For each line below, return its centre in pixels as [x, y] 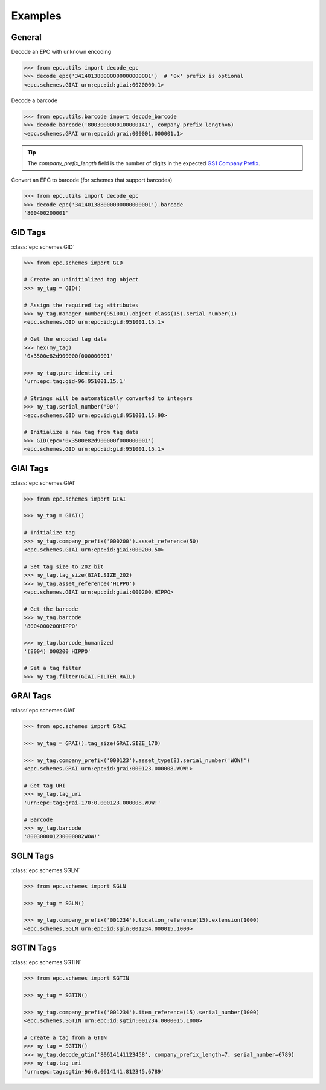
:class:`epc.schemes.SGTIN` [46, 962]
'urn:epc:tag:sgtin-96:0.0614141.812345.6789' [94, 1072]
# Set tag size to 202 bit [64, 566]
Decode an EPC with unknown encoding [61, 52]
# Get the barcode [51, 609]
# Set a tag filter [53, 668]
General [27, 37]
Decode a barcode [34, 100]
